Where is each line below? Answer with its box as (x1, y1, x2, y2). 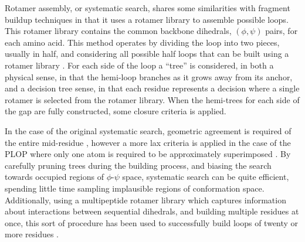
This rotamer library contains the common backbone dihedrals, (5, 25, 232, 37)
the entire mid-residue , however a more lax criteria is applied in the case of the (5, 136, 291, 148)
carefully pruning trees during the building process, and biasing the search (5, 159, 272, 171)
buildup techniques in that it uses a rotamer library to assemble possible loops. (5, 13, 289, 25)
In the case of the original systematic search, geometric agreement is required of (5, 124, 292, 137)
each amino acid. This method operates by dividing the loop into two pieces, (5, 36, 280, 48)
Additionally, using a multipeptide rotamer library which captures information (5, 193, 286, 206)
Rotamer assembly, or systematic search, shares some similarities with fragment (5, 2, 290, 13)
